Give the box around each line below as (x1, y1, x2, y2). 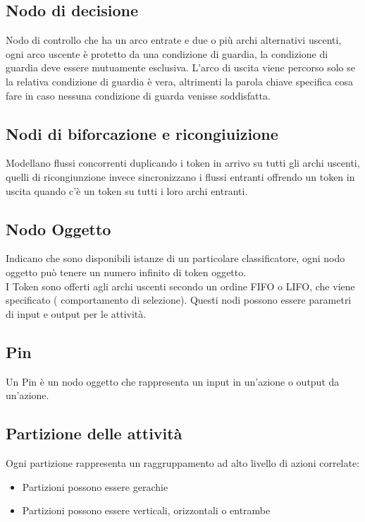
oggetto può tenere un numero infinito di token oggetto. (6, 264, 247, 279)
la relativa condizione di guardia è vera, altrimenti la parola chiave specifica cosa (6, 73, 354, 88)
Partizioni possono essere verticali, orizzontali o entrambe (22, 503, 271, 518)
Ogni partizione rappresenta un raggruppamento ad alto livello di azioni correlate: (6, 455, 360, 470)
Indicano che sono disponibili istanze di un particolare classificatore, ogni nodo (6, 251, 345, 266)
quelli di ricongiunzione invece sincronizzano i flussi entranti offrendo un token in (6, 169, 355, 184)
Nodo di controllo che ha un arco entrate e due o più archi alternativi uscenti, (6, 32, 342, 47)
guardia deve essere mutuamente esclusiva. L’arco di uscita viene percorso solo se (6, 60, 355, 75)
